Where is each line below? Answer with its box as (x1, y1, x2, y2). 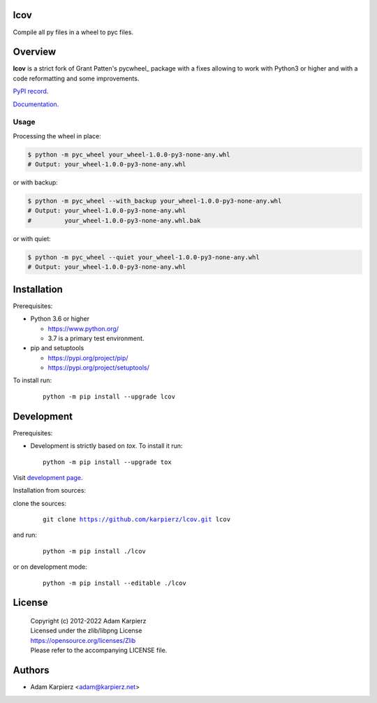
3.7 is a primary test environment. (47, 334, 145, 342)
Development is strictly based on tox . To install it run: (30, 442, 183, 450)
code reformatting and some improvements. (13, 74, 140, 82)
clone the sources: (13, 499, 66, 507)
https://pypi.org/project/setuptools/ (47, 363, 149, 372)
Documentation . (13, 100, 59, 108)
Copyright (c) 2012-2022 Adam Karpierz (30, 617, 147, 625)
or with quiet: (13, 234, 52, 242)
